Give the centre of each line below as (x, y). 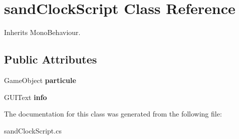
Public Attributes (51, 59)
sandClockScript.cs (33, 130)
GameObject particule (40, 80)
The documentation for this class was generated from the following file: (113, 114)
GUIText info (26, 97)
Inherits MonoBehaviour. (42, 32)
